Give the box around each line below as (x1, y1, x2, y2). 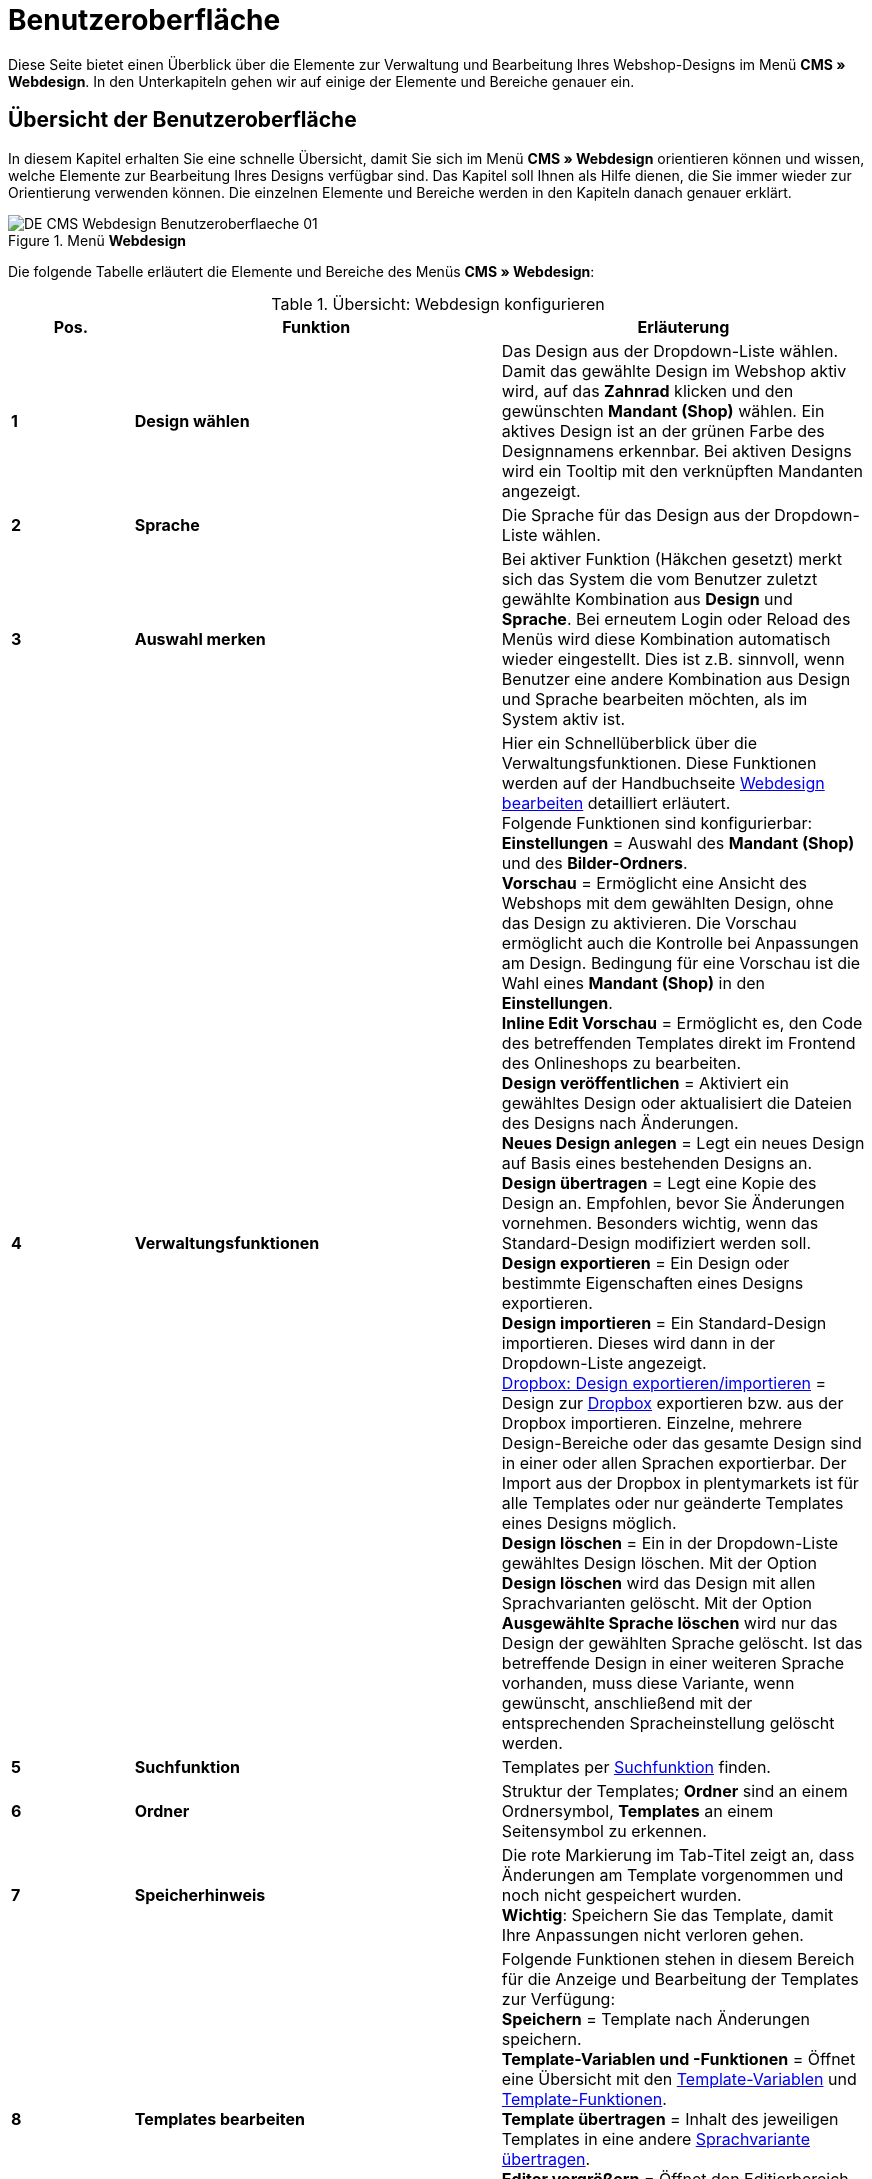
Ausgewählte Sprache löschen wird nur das (501, 1612, 838, 1633)
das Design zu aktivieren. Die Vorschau (501, 912, 797, 933)
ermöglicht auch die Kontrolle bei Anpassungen (501, 932, 859, 953)
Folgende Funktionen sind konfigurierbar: (501, 812, 813, 833)
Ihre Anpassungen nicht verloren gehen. (501, 1924, 804, 1945)
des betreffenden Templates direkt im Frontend (501, 1032, 856, 1053)
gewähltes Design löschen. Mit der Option (501, 1552, 817, 1573)
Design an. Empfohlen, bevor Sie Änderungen (501, 1192, 845, 1213)
